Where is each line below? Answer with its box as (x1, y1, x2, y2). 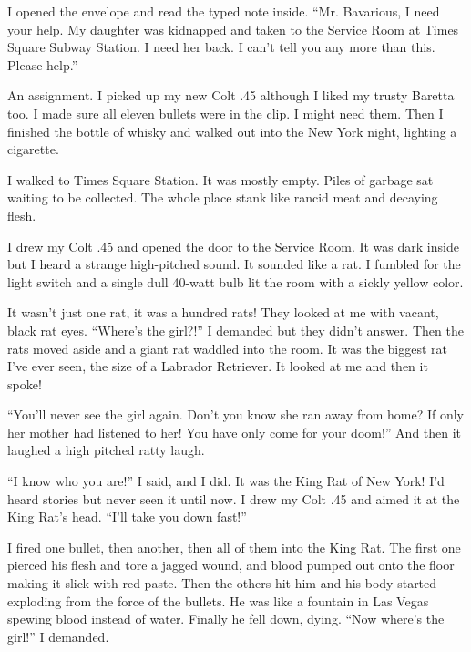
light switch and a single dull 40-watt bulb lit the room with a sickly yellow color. (7, 272, 464, 291)
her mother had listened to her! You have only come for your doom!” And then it (7, 422, 462, 441)
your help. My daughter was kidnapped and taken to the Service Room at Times (7, 19, 459, 38)
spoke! (7, 374, 42, 393)
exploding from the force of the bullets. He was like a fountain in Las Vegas (7, 591, 429, 610)
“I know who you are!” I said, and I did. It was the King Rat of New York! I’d (7, 471, 445, 491)
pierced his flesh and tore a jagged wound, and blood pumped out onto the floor (7, 555, 455, 574)
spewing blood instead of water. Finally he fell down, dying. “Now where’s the (7, 609, 445, 628)
